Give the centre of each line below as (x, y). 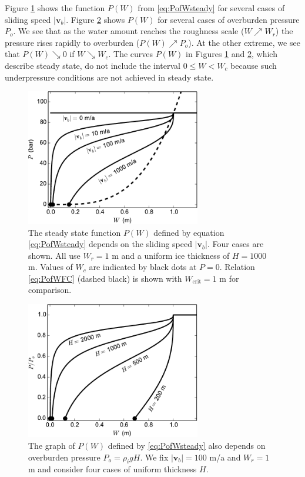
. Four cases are (235, 244)
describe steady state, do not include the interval (93, 65)
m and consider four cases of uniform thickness (113, 469)
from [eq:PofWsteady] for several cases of (211, 8)
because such (254, 65)
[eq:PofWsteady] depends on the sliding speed (110, 244)
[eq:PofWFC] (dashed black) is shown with (105, 278)
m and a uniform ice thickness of (171, 255)
